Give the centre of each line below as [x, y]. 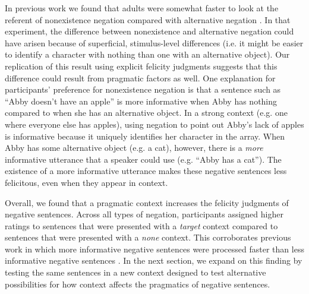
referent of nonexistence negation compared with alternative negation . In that [148, 19]
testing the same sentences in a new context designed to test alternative [135, 272]
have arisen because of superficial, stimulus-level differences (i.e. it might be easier [154, 42]
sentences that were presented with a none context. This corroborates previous [148, 237]
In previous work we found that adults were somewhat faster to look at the [142, 8]
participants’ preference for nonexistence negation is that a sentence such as [143, 89]
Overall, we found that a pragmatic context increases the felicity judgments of [147, 202]
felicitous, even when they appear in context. [86, 182]
